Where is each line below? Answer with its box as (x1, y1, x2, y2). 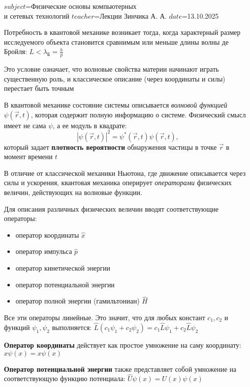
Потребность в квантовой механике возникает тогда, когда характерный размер (4, 27, 241, 37)
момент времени (4, 151, 53, 162)
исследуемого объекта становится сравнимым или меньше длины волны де (4, 36, 229, 47)
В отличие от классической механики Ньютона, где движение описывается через (4, 167, 246, 178)
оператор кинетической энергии (15, 263, 111, 273)
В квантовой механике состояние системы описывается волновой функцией (4, 99, 227, 110)
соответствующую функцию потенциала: (4, 373, 125, 384)
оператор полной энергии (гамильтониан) (15, 296, 140, 306)
